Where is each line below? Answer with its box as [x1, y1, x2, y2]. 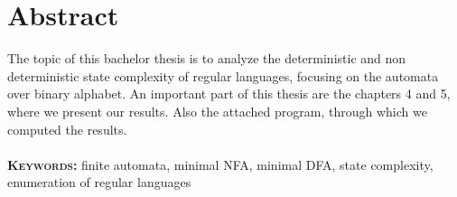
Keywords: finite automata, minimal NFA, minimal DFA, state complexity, [7, 155, 434, 174]
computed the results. [7, 119, 127, 138]
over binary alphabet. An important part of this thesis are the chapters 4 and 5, [7, 84, 451, 103]
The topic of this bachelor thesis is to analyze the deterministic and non [7, 49, 406, 68]
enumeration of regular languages [7, 173, 191, 192]
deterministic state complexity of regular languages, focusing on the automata [7, 66, 439, 85]
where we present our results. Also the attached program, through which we [7, 101, 427, 120]
